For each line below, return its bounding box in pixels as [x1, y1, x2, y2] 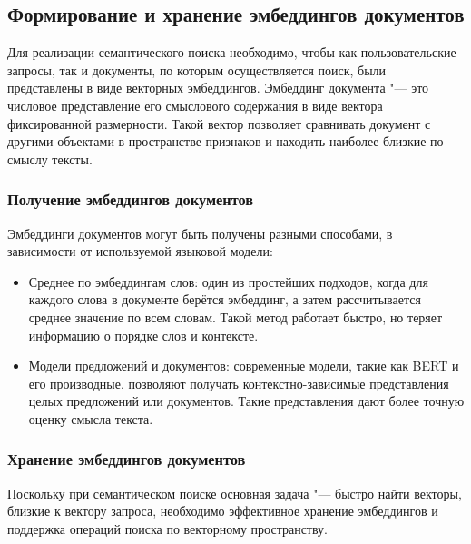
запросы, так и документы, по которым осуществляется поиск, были [7, 60, 387, 79]
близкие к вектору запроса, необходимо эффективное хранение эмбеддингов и [7, 501, 438, 520]
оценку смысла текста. [28, 409, 153, 428]
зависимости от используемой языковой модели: [7, 242, 273, 261]
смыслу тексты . [7, 149, 93, 168]
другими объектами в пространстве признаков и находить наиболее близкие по [7, 132, 444, 151]
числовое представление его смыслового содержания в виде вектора [7, 95, 383, 114]
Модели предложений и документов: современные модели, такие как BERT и [28, 356, 459, 375]
